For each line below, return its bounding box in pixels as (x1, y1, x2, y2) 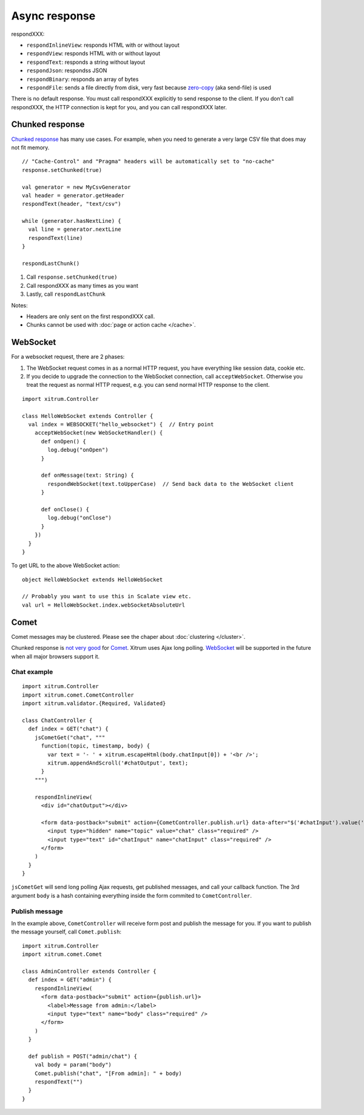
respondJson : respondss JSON (26, 67, 107, 74)
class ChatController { (22, 717, 93, 724)
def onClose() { (41, 506, 90, 513)
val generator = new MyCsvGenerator (22, 183, 131, 191)
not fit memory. (11, 143, 50, 151)
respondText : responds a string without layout (26, 58, 146, 66)
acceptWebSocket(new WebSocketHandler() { (34, 429, 163, 437)
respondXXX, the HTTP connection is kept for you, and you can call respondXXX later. (11, 103, 227, 111)
